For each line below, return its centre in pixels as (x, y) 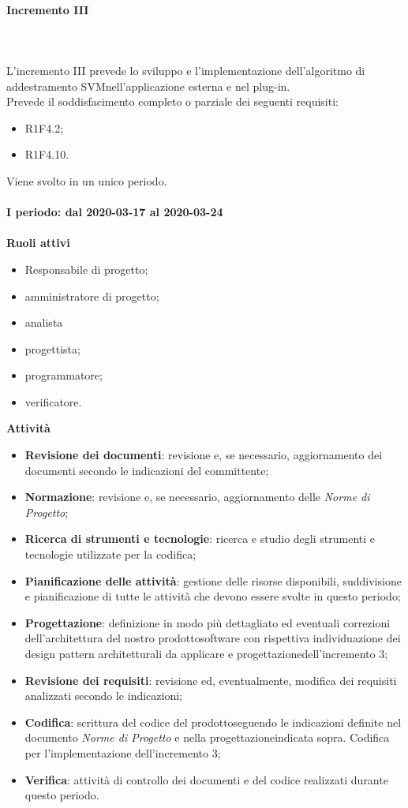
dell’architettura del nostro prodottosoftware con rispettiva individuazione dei (213, 638)
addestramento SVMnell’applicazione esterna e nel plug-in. (148, 86)
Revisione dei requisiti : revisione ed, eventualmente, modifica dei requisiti (211, 680)
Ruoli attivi (38, 243)
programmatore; (64, 375)
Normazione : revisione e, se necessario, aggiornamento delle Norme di (197, 497)
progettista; (52, 348)
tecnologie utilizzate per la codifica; (110, 554)
